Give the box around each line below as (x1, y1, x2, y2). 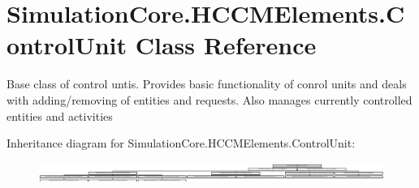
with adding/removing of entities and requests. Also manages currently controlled (6, 91, 413, 108)
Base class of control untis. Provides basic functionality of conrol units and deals (6, 75, 407, 92)
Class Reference (135, 28, 317, 62)
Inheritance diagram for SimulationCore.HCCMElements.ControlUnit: (6, 135, 356, 152)
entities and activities (6, 107, 113, 124)
